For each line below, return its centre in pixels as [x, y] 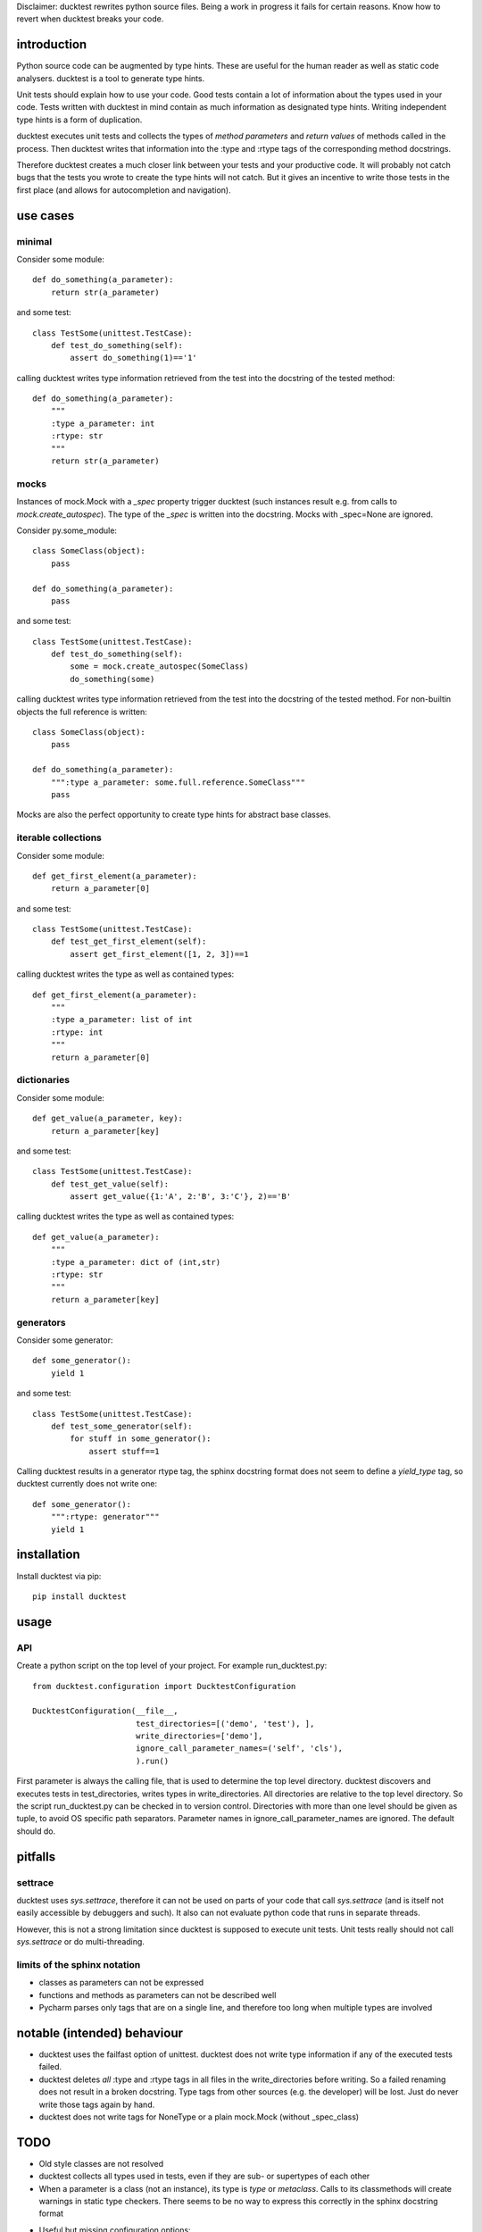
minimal [34, 241]
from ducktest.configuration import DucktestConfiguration [164, 1686]
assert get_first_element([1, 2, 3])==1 [159, 954]
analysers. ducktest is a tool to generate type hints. [111, 78]
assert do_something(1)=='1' [134, 358]
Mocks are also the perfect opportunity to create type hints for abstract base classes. [174, 815]
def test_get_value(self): [110, 1184]
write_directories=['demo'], [199, 1736]
